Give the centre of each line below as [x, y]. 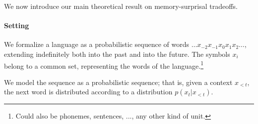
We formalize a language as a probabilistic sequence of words [97, 44]
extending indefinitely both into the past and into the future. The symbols [117, 54]
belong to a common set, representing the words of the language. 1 [104, 65]
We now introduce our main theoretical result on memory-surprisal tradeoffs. [121, 6]
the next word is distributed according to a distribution [88, 92]
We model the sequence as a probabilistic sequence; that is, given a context [118, 82]
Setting [17, 25]
